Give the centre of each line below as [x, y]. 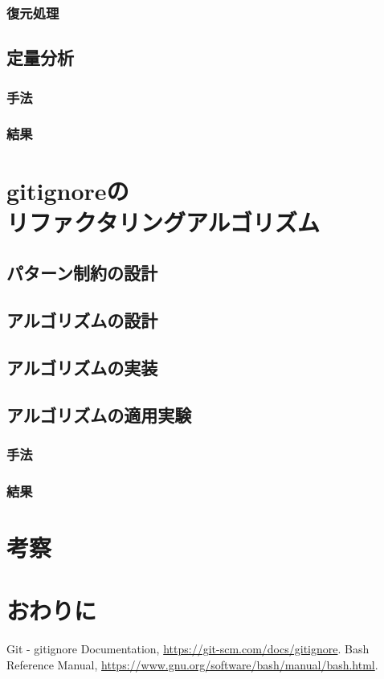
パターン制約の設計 [82, 273]
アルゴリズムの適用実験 [99, 414]
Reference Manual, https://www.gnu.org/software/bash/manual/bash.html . [192, 664]
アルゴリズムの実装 [82, 367]
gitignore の [68, 190]
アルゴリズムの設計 [82, 320]
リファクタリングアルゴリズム [163, 221]
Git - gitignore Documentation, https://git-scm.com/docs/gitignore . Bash [188, 649]
